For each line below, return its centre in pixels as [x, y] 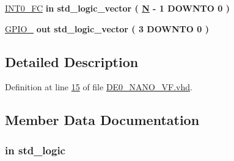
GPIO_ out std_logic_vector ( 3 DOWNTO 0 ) [107, 28]
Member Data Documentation [102, 120]
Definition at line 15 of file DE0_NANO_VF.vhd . [99, 87]
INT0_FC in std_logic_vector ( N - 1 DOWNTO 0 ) [117, 8]
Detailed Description [72, 61]
